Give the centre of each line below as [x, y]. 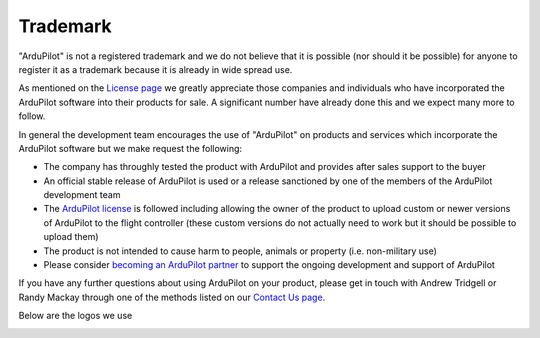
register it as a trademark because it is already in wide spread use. [155, 69]
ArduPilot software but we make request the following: [130, 148]
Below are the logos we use [75, 316]
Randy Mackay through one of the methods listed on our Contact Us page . [172, 297]
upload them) [71, 237]
